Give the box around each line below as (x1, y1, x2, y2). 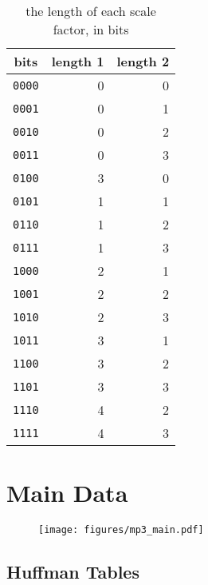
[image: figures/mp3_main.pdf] (38, 524, 204, 536)
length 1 (51, 52, 104, 70)
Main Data (6, 476, 128, 509)
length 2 (116, 52, 170, 70)
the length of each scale (26, 2, 156, 20)
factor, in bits (53, 20, 129, 38)
